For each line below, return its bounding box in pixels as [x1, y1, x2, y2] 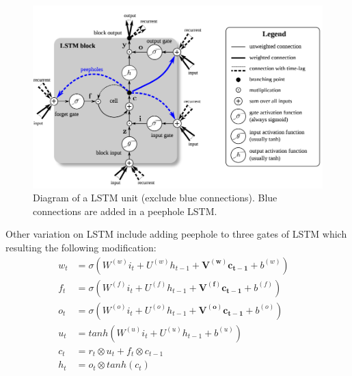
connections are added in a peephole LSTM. [33, 203, 217, 218]
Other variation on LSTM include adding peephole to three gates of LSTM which [5, 227, 347, 241]
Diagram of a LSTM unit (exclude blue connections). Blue [33, 190, 277, 205]
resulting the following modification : [5, 240, 157, 255]
